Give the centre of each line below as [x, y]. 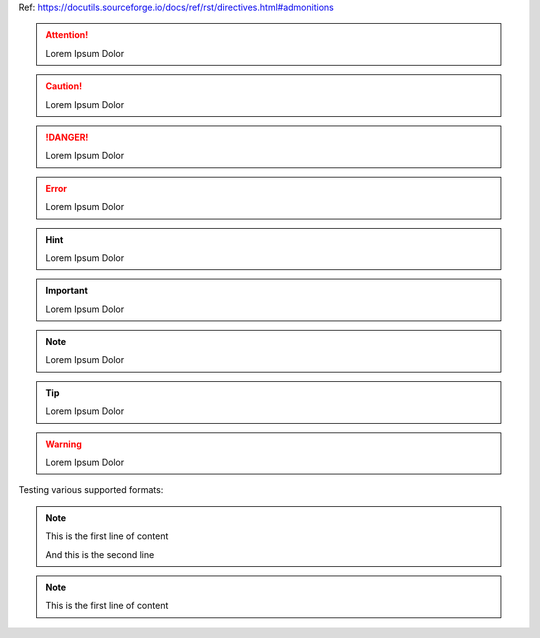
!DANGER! [67, 137]
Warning [63, 444]
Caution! [64, 86]
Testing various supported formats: [91, 490]
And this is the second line [100, 554]
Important [67, 291]
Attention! [67, 35]
